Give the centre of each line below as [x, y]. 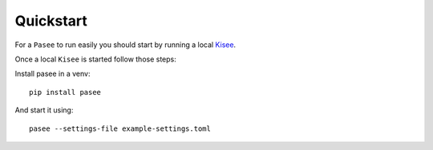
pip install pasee [65, 92]
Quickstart [51, 21]
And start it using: [44, 110]
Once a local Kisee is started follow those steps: [95, 59]
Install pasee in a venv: [53, 74]
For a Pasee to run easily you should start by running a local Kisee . [125, 45]
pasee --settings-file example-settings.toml [120, 128]
